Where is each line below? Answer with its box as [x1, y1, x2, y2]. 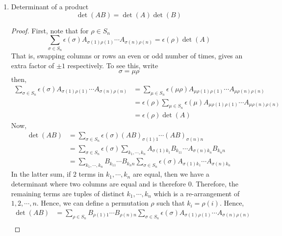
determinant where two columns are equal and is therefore [11, 178, 186, 188]
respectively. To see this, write [67, 60, 158, 70]
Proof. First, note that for [11, 25, 89, 35]
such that [156, 198, 185, 208]
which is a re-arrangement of [154, 188, 240, 198]
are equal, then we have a [132, 169, 209, 179]
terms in [78, 169, 104, 179]
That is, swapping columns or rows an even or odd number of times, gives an [11, 50, 243, 60]
